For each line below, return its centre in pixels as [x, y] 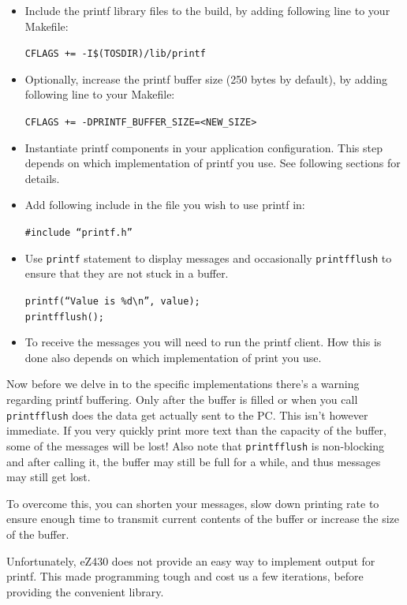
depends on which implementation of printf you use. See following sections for [213, 163]
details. [42, 178]
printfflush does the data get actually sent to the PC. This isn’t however [187, 415]
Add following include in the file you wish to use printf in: [165, 205]
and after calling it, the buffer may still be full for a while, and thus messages [194, 461]
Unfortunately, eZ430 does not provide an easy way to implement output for [191, 560]
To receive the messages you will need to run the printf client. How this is [203, 342]
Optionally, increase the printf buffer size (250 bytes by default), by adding [206, 78]
